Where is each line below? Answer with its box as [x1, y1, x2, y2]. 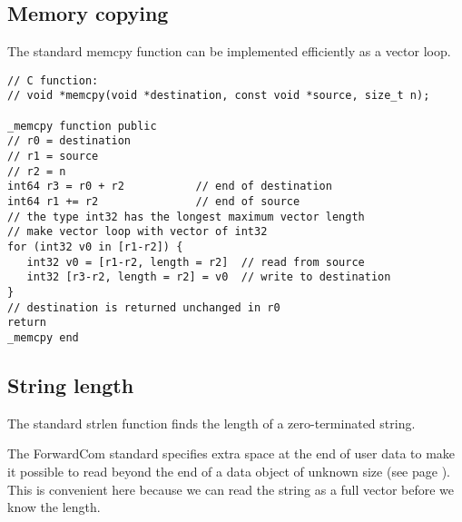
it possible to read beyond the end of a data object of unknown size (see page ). [7, 462, 450, 480]
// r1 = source [7, 150, 99, 163]
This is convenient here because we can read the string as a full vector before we [7, 479, 455, 498]
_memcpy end [7, 330, 79, 344]
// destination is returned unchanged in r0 [7, 300, 280, 314]
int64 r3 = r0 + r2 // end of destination [7, 180, 332, 193]
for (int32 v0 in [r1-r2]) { [7, 241, 183, 254]
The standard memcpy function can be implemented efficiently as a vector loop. [7, 42, 451, 61]
